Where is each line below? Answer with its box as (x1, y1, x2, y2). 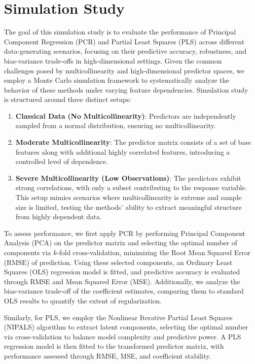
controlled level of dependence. (15, 156, 108, 166)
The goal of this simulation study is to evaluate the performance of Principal (4, 27, 236, 37)
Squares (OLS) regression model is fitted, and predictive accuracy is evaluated (4, 266, 240, 277)
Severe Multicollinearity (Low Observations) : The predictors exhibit (15, 172, 241, 183)
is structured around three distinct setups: (4, 94, 132, 104)
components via (4, 247, 51, 257)
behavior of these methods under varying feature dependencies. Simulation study (4, 84, 248, 95)
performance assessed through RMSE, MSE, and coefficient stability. (4, 350, 211, 361)
